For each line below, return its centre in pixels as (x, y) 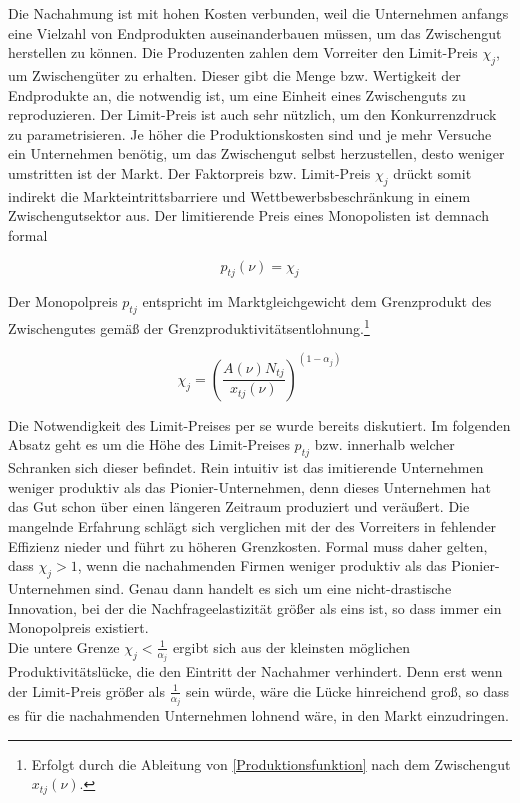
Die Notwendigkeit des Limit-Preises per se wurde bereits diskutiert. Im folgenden (259, 424)
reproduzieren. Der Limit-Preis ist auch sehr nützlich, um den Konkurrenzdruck (252, 114)
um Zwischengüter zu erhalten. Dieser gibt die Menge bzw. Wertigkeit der (234, 74)
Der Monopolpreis (63, 301)
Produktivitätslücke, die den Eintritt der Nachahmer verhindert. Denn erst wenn (255, 671)
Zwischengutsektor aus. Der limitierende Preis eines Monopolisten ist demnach (248, 215)
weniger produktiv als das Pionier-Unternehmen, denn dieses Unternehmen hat (249, 486)
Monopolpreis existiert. (78, 627)
